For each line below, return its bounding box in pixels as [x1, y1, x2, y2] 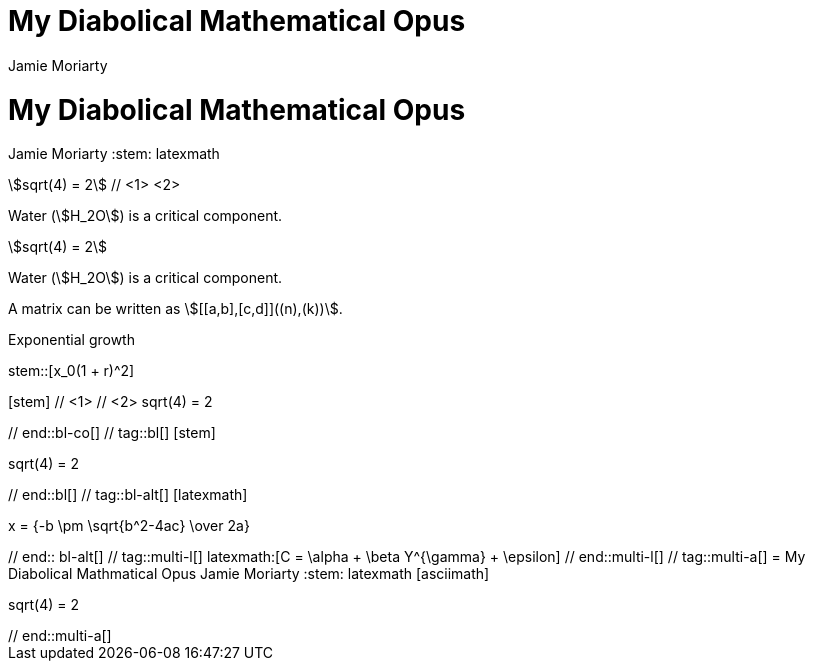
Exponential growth [8, 331, 135, 349]
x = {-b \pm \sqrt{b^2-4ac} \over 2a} [8, 517, 250, 535]
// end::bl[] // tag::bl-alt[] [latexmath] [8, 486, 248, 504]
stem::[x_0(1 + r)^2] [8, 362, 135, 380]
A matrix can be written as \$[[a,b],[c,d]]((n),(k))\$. [8, 300, 343, 318]
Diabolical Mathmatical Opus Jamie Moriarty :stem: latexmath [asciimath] [8, 565, 490, 583]
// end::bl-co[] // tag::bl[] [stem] [8, 424, 216, 442]
